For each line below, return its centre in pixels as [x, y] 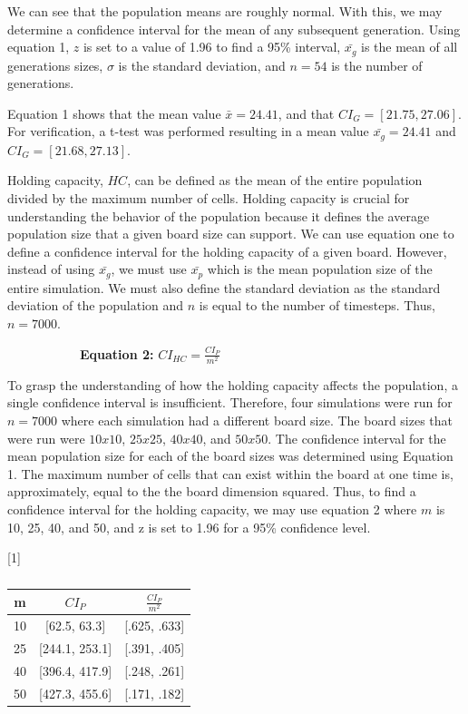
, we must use [149, 269]
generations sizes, [55, 65]
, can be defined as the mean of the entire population [275, 180]
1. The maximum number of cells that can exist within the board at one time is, [230, 473]
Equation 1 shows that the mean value [114, 113]
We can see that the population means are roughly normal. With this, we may [225, 11]
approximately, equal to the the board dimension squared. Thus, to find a [212, 491]
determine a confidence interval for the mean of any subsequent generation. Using [234, 29]
